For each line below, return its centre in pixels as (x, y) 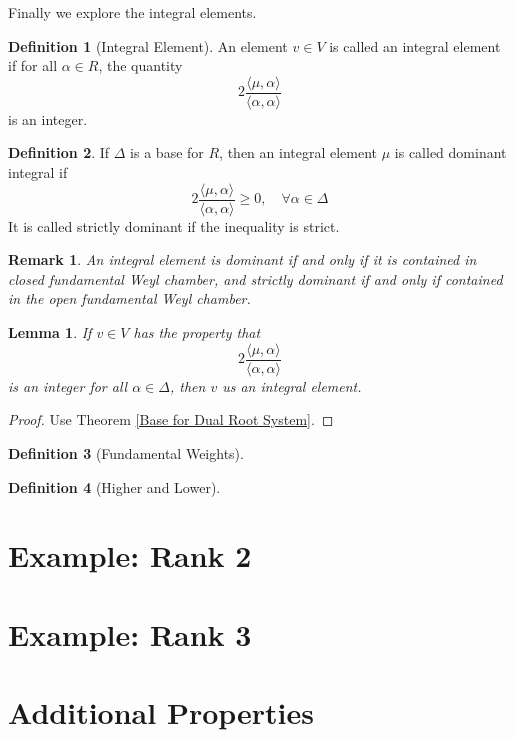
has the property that (197, 332)
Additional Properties (161, 712)
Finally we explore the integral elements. (132, 12)
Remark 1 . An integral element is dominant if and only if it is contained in (242, 259)
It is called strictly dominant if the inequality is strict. (174, 225)
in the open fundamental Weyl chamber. (129, 298)
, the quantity (140, 65)
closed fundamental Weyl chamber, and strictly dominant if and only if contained (255, 278)
